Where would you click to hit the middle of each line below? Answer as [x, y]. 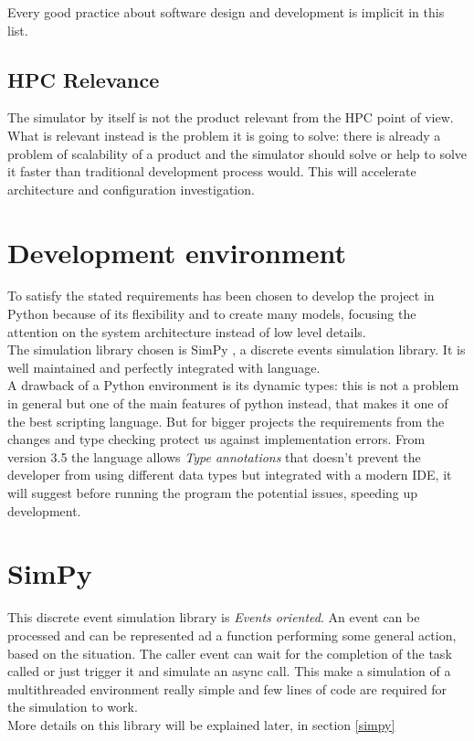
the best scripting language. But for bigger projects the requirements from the [226, 421]
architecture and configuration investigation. [131, 189]
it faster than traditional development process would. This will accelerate [212, 171]
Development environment [177, 252]
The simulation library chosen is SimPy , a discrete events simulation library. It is [237, 349]
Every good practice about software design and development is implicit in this [226, 12]
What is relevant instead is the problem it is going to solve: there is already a [224, 135]
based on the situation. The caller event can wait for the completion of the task [230, 653]
